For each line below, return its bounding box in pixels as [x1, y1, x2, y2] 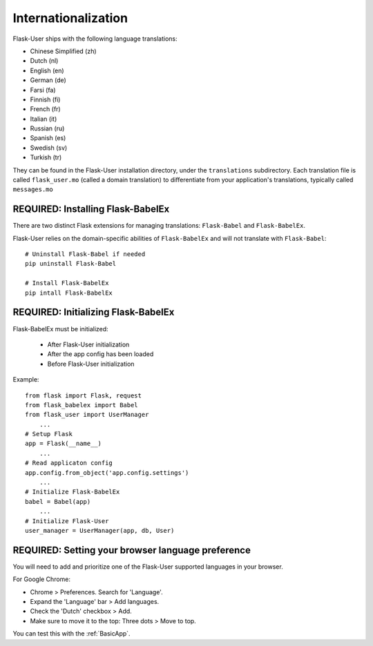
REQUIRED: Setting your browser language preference [12, 544, 251, 556]
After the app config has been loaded [47, 350, 154, 358]
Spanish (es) [30, 134, 66, 142]
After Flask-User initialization [47, 340, 130, 349]
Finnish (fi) [30, 95, 61, 104]
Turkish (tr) [30, 153, 62, 161]
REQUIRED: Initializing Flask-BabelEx [12, 306, 175, 318]
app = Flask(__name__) [25, 440, 102, 448]
